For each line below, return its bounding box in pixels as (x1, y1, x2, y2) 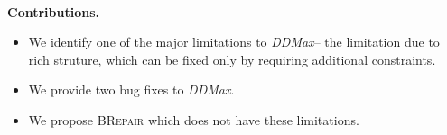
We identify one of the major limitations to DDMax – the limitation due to (28, 32, 440, 51)
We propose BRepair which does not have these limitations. (28, 110, 359, 129)
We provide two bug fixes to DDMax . (28, 80, 235, 99)
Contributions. (7, 2, 99, 21)
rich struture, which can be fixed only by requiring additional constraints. (28, 49, 436, 68)
